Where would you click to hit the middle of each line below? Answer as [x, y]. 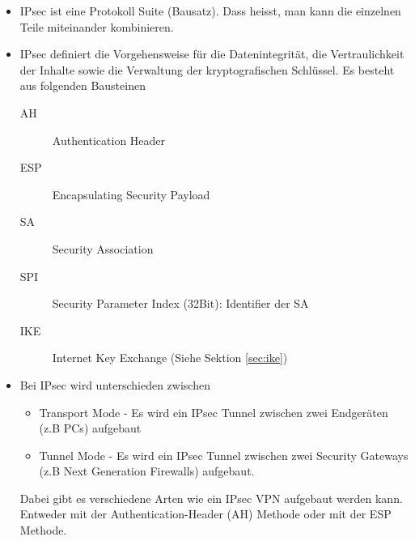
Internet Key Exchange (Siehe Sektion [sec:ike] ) [170, 358]
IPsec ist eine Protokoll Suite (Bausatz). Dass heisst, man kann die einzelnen [210, 11]
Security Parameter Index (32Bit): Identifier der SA [180, 303]
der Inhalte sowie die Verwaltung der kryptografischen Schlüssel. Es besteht [207, 69]
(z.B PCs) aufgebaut [90, 428]
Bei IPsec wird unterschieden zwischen [115, 384]
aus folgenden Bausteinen [83, 85]
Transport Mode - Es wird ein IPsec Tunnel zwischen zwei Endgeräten [214, 412]
